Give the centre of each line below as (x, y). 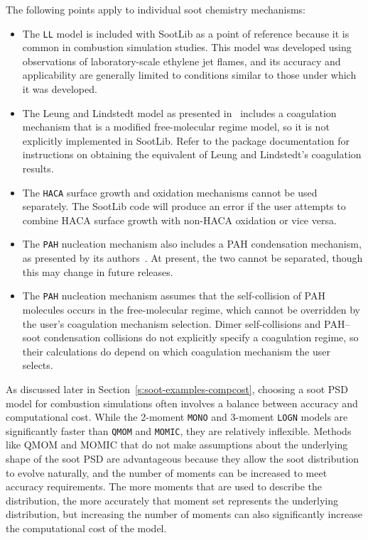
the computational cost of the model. (86, 528)
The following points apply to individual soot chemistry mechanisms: (156, 9)
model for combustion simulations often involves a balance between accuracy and (182, 403)
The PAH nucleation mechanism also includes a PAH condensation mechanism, (192, 244)
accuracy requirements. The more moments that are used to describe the (164, 486)
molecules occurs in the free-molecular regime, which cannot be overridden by (191, 309)
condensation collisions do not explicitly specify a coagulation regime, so (201, 337)
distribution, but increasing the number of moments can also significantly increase (184, 514)
